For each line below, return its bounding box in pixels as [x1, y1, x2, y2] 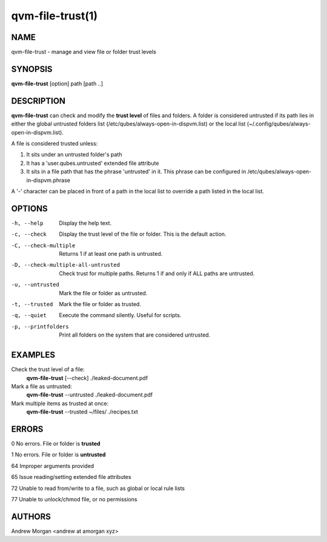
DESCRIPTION [11, 96, 66, 106]
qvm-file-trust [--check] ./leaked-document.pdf [26, 374, 148, 381]
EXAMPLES [11, 350, 56, 360]
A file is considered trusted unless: [11, 140, 98, 147]
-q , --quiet [11, 312, 47, 319]
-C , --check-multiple [11, 242, 76, 249]
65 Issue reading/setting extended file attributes [11, 473, 131, 481]
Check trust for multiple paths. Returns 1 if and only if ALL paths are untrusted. [59, 270, 255, 277]
